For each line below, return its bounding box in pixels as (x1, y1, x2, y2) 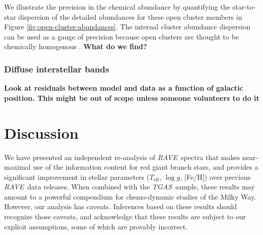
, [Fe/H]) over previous (180, 171, 251, 182)
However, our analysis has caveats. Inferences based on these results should (4, 201, 237, 212)
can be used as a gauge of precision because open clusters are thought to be (4, 31, 239, 42)
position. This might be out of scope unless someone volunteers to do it (4, 92, 259, 103)
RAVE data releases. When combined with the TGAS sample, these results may (4, 181, 255, 192)
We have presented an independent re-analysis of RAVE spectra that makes (4, 151, 240, 162)
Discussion (4, 122, 79, 143)
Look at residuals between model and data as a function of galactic (4, 83, 243, 93)
